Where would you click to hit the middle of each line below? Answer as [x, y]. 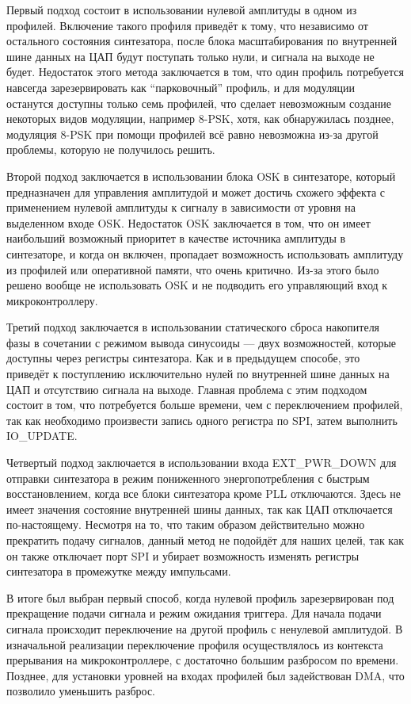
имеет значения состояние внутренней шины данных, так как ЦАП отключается [200, 509]
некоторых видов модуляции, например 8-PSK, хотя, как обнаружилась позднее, [200, 119]
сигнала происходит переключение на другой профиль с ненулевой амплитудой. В [205, 628]
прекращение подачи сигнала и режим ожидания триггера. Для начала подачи [194, 613]
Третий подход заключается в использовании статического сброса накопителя [193, 327]
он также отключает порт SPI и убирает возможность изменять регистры [183, 555]
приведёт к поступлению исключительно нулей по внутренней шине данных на [198, 374]
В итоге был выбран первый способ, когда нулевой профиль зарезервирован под [200, 597]
